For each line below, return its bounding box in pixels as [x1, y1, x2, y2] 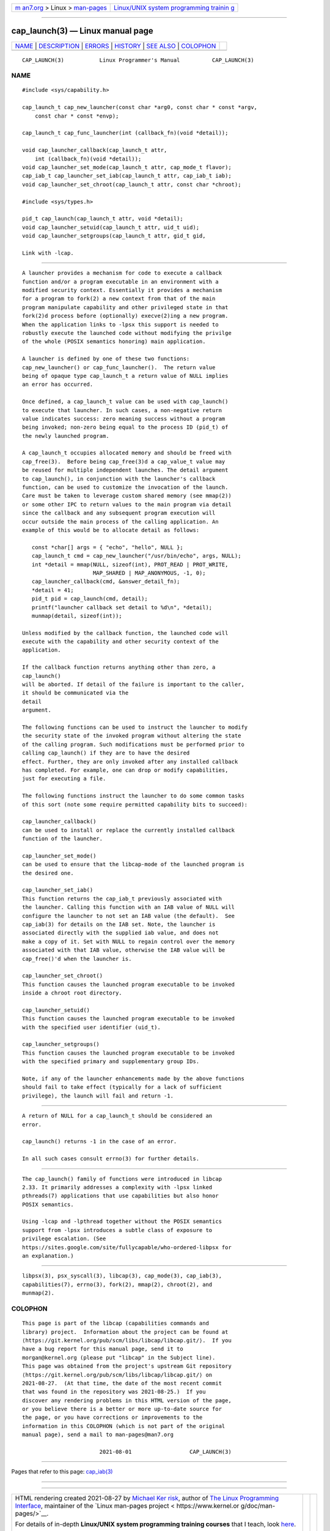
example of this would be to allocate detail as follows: [22, 527, 200, 533]
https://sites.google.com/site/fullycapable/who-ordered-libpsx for [22, 1244, 232, 1251]
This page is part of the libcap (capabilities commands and [22, 1320, 209, 1327]
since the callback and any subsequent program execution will [22, 510, 216, 517]
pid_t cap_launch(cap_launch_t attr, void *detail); [22, 215, 183, 222]
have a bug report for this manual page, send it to [22, 1345, 183, 1353]
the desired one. [22, 870, 74, 876]
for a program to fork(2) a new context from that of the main [22, 295, 216, 303]
